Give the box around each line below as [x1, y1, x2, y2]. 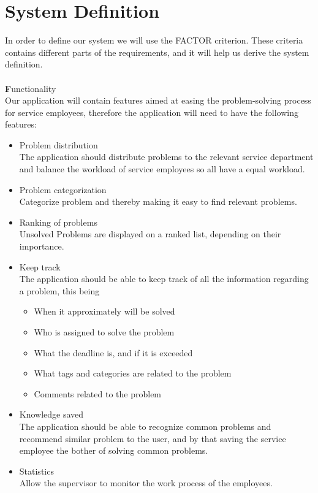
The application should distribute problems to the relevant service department [19, 150, 314, 163]
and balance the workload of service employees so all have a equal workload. [19, 162, 305, 175]
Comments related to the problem [34, 387, 162, 400]
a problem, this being [19, 284, 100, 297]
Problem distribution [19, 138, 98, 151]
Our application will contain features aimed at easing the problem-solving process [5, 94, 311, 107]
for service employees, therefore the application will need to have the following [5, 105, 299, 118]
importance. [19, 240, 64, 253]
